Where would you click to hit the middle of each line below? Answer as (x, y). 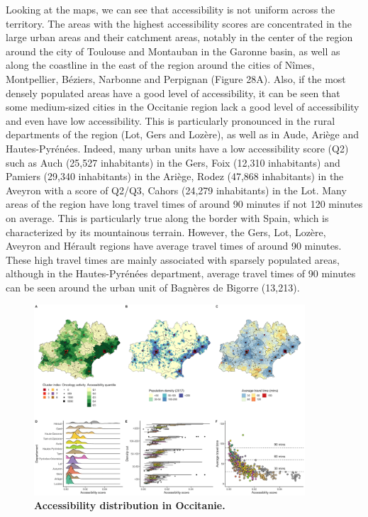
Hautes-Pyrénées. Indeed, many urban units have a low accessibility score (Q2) (177, 148)
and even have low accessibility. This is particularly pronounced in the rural (171, 120)
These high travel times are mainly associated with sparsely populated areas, (173, 259)
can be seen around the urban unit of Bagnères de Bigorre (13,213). (153, 287)
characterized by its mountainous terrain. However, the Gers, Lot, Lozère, (166, 232)
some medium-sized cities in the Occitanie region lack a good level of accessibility (183, 107)
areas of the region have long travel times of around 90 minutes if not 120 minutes (184, 204)
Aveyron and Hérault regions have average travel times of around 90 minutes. (174, 246)
